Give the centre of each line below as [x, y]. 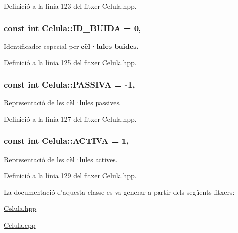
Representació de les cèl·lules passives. [62, 103]
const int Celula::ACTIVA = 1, [67, 141]
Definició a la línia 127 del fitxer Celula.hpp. [70, 119]
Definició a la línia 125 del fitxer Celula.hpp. [70, 62]
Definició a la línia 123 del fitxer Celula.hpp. [70, 6]
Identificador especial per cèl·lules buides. [71, 46]
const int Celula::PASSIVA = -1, [69, 84]
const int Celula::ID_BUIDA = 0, [73, 28]
